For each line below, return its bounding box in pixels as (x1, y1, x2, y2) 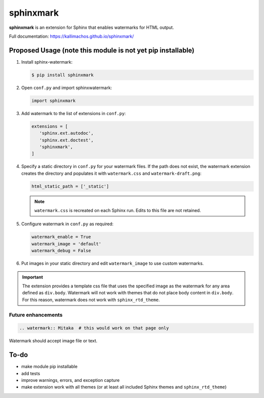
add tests (21, 370, 40, 376)
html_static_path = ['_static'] (31, 184, 110, 189)
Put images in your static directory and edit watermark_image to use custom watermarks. (21, 260, 204, 266)
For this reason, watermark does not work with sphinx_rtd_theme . (22, 297, 160, 303)
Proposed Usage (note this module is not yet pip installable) (9, 46, 195, 54)
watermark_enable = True (31, 234, 91, 240)
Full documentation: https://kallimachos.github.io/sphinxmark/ (9, 33, 134, 39)
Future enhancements (9, 311, 63, 318)
